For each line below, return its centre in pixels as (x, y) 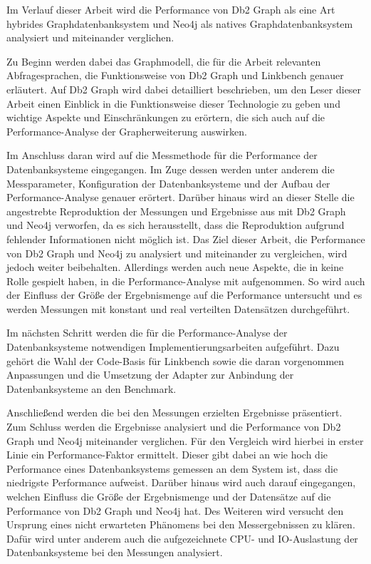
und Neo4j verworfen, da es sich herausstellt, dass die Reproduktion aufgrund (176, 225)
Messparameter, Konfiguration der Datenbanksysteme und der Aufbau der (168, 183)
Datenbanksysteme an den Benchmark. (92, 388)
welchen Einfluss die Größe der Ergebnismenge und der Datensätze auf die (169, 496)
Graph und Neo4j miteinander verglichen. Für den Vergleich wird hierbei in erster (185, 440)
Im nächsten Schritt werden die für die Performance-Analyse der (147, 333)
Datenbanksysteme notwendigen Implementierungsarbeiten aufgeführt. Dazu (173, 347)
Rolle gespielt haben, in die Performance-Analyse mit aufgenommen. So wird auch (186, 281)
